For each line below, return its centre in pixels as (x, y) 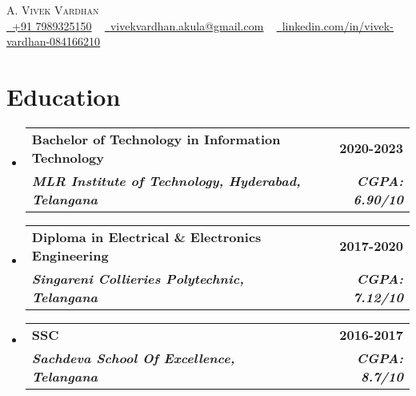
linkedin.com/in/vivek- (338, 25)
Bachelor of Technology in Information (156, 139)
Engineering (70, 255)
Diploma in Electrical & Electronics (146, 236)
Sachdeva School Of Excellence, (133, 358)
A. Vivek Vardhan (53, 10)
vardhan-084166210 (54, 41)
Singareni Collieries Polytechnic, (138, 278)
